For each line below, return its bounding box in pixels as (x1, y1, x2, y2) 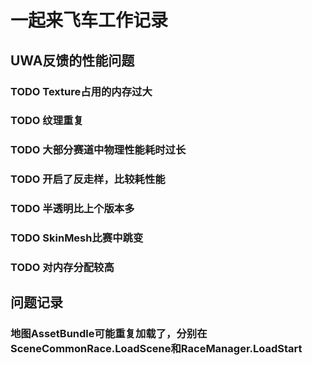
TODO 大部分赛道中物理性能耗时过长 (10, 143, 187, 157)
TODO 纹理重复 (10, 114, 84, 128)
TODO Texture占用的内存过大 (10, 84, 153, 98)
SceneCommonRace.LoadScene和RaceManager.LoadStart (10, 342, 303, 356)
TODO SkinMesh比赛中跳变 (10, 231, 144, 245)
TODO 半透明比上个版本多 (10, 202, 135, 216)
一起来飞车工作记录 (10, 9, 169, 32)
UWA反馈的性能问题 (10, 52, 135, 69)
